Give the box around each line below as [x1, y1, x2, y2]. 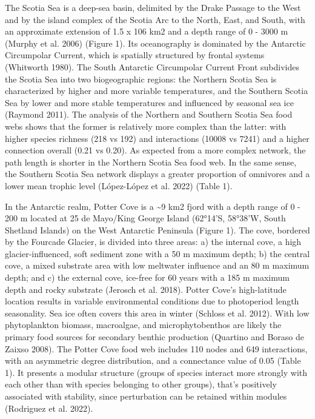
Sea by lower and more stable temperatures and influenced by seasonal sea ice [5, 96, 294, 109]
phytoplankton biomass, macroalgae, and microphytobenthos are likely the [5, 318, 282, 331]
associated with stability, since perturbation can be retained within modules [5, 390, 287, 402]
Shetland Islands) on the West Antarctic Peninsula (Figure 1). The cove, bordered [5, 223, 310, 236]
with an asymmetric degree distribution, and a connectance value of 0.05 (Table [5, 354, 301, 367]
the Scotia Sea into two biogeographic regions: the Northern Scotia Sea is [5, 72, 277, 85]
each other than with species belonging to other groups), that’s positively [5, 378, 277, 391]
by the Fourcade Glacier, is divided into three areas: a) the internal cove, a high [5, 235, 302, 248]
